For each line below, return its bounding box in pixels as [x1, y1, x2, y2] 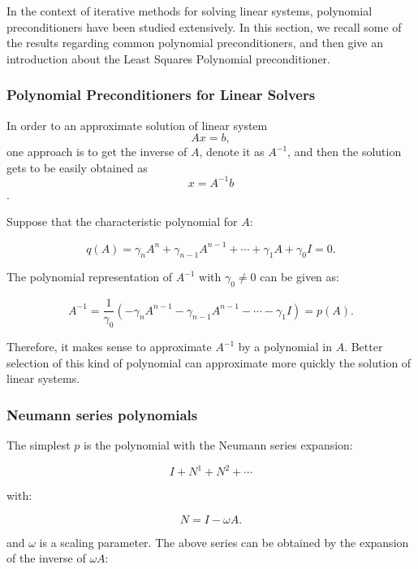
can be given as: [260, 268, 339, 285]
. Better [344, 338, 383, 355]
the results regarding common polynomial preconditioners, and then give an [6, 34, 384, 51]
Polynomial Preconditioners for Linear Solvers [6, 85, 316, 105]
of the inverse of [6, 549, 86, 567]
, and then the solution [287, 143, 402, 160]
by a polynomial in [238, 338, 332, 355]
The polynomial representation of [6, 268, 172, 285]
